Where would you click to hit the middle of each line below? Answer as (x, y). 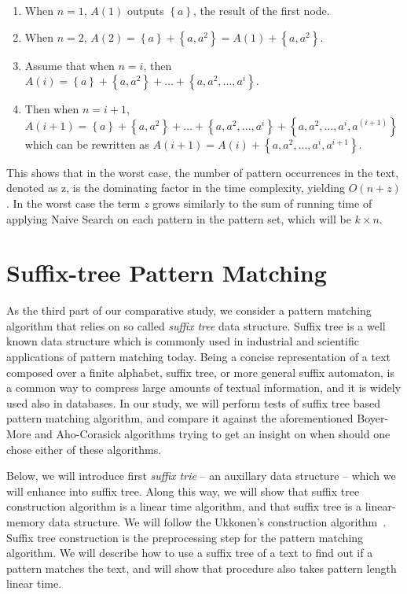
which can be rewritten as (87, 144)
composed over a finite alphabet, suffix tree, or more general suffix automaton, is (200, 372)
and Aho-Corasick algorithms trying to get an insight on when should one (213, 434)
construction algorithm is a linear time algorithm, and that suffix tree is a (184, 506)
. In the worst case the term (73, 203)
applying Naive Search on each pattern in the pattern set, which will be (179, 218)
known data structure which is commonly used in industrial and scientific (183, 341)
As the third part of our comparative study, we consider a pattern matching (189, 310)
